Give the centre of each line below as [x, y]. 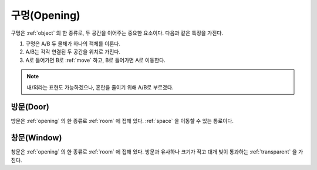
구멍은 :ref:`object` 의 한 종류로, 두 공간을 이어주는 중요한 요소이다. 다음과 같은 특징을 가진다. [117, 33]
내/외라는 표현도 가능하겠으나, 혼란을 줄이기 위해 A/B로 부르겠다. [100, 87]
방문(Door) [30, 107]
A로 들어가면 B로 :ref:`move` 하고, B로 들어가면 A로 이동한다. [95, 60]
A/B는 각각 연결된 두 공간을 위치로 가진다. [73, 52]
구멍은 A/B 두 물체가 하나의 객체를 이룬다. [73, 44]
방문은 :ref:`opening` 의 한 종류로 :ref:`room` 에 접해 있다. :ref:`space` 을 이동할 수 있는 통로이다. [122, 121]
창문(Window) [36, 138]
